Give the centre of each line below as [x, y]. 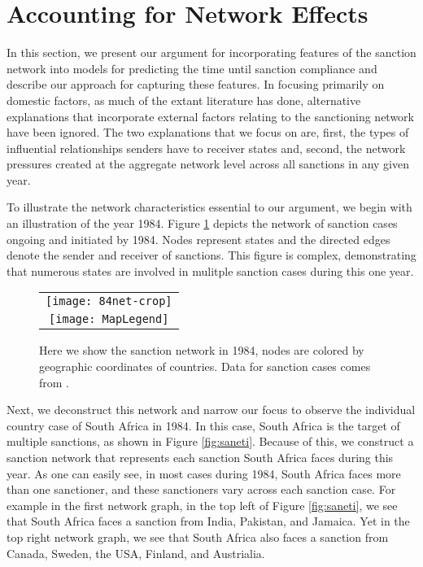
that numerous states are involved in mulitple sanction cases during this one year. [210, 270]
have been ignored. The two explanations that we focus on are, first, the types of [208, 132]
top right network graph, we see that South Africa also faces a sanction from [198, 536]
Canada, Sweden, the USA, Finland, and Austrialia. [136, 553]
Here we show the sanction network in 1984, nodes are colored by [202, 350]
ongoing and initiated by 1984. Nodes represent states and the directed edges [198, 239]
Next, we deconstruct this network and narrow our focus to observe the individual [211, 410]
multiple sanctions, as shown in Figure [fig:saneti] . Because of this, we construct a [210, 441]
